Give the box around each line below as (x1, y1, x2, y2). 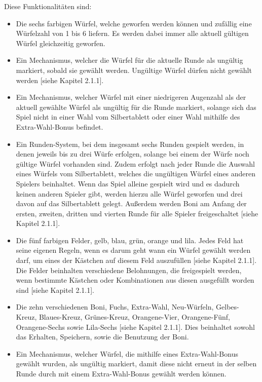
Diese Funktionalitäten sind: (4, 1, 92, 11)
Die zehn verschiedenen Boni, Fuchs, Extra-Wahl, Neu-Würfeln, (16, 301, 214, 312)
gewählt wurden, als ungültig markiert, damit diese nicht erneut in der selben (16, 358, 257, 369)
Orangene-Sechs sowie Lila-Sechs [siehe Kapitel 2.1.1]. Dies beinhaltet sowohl (16, 321, 255, 332)
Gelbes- (216, 301, 239, 312)
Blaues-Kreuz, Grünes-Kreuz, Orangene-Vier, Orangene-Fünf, (39, 312, 230, 322)
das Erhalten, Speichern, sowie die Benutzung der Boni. (16, 331, 189, 342)
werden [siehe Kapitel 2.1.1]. (16, 74, 104, 85)
